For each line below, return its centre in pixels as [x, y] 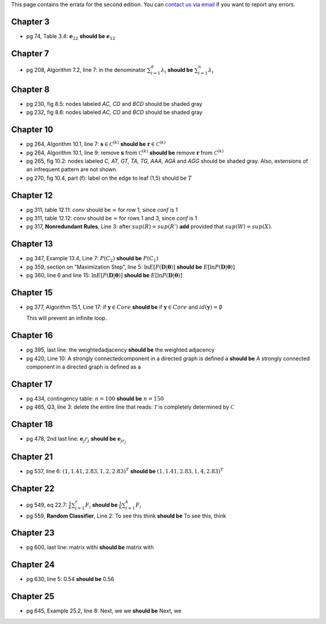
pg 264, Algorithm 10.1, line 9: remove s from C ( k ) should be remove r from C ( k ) [125, 152]
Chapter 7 [30, 54]
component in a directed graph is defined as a [84, 367]
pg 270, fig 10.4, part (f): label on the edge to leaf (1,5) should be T [109, 178]
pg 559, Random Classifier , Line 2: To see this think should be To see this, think [126, 516]
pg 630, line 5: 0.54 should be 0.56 [70, 579]
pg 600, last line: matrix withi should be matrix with [90, 547]
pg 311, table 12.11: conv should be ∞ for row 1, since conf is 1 [102, 209]
